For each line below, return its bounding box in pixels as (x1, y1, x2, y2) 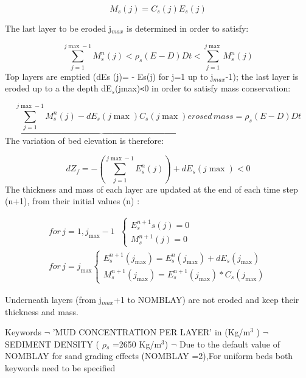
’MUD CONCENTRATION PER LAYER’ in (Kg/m (52, 326, 251, 338)
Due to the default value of (179, 337, 280, 350)
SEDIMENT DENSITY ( (5, 337, 99, 350)
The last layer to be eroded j (5, 22, 112, 34)
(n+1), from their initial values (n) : (5, 194, 140, 207)
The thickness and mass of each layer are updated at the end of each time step (5, 182, 298, 195)
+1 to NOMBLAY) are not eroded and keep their (114, 293, 299, 305)
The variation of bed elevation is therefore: (5, 134, 164, 147)
